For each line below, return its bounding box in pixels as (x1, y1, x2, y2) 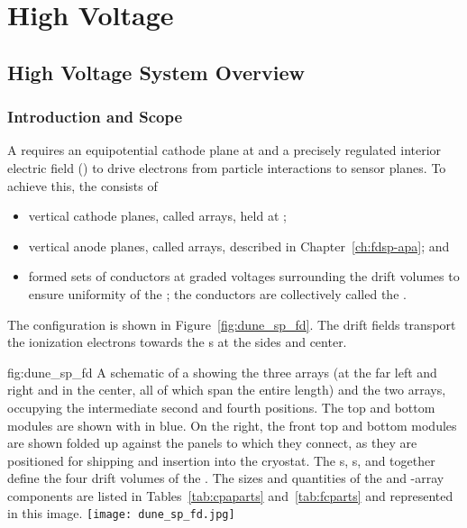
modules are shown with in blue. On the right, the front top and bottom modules (7, 415, 457, 434)
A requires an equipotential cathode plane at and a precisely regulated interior (7, 141, 442, 159)
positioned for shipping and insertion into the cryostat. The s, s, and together (7, 451, 435, 469)
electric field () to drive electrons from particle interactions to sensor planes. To (7, 158, 446, 177)
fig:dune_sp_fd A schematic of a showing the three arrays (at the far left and (7, 362, 437, 381)
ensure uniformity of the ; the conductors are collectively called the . (28, 284, 407, 303)
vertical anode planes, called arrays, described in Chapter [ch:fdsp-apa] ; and (28, 236, 450, 255)
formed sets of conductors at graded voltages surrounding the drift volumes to (28, 267, 460, 286)
